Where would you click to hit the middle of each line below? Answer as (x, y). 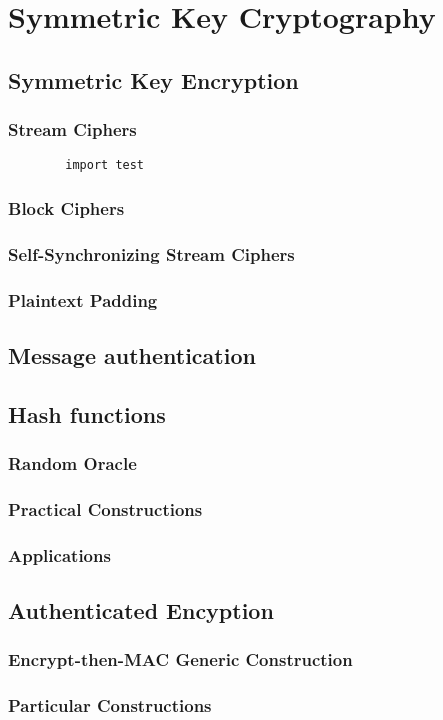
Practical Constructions (105, 508)
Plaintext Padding (83, 299)
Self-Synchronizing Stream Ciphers (151, 253)
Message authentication (132, 354)
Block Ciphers (66, 207)
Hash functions (87, 413)
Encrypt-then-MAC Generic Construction (180, 659)
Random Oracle (72, 463)
